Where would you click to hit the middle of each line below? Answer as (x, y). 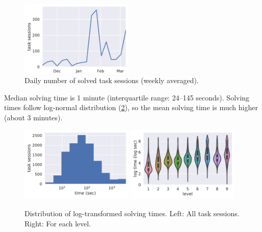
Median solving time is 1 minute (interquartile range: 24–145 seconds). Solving (127, 97)
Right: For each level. (58, 223)
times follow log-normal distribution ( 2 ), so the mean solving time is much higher (131, 107)
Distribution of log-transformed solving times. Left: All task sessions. (132, 213)
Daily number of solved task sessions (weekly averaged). (112, 80)
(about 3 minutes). (33, 118)
